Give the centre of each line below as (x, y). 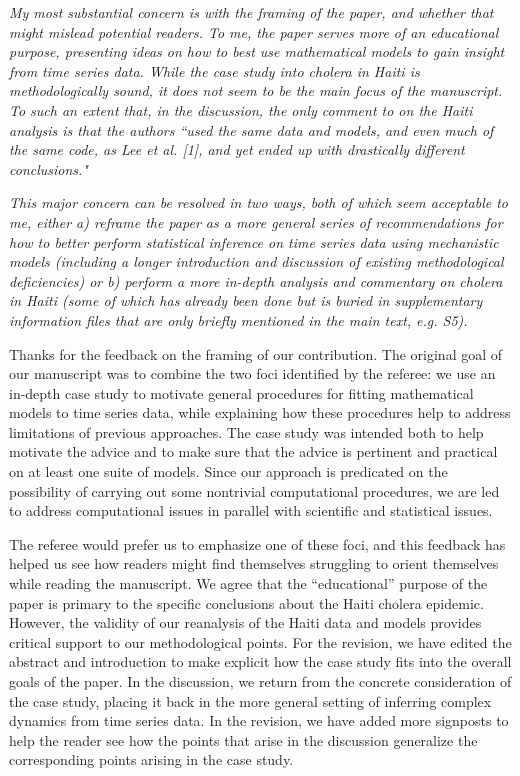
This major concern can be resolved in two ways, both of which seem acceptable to (258, 202)
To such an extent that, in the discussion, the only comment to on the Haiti (241, 109)
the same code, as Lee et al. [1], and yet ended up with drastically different (237, 149)
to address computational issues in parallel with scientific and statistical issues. (251, 510)
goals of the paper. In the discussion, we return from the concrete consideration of (260, 681)
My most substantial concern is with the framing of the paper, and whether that (251, 12)
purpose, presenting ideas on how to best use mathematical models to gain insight (257, 51)
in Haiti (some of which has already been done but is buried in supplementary (246, 300)
